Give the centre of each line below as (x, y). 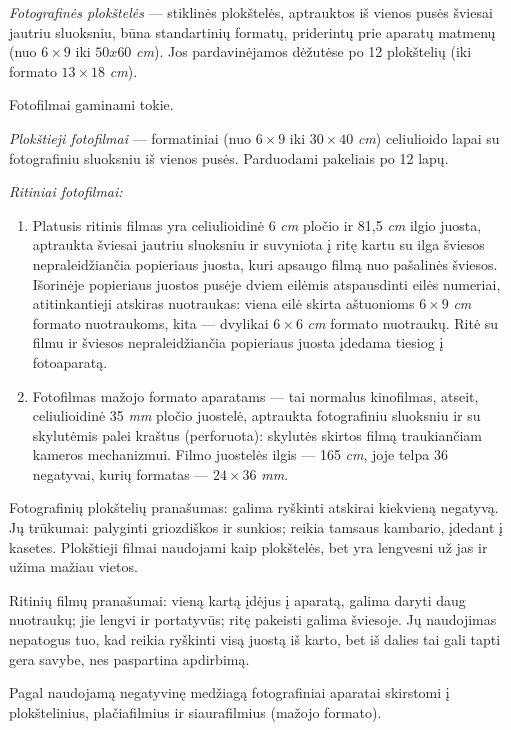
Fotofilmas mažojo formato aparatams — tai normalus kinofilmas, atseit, (255, 395)
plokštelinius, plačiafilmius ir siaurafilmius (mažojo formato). (195, 711)
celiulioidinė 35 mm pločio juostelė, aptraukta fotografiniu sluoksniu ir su (256, 415)
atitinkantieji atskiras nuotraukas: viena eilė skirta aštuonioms (223, 303)
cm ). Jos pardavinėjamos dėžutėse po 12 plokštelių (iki (304, 51)
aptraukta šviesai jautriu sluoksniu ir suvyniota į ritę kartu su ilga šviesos (258, 244)
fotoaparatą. (70, 361)
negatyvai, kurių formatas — (120, 473)
